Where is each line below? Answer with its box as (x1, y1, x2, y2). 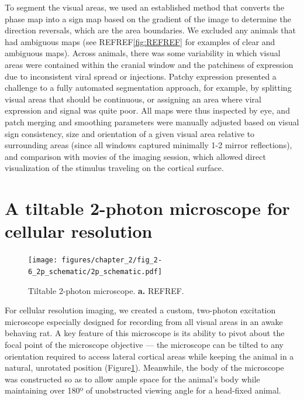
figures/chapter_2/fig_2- (61, 256, 163, 265)
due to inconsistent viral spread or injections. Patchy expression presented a (5, 70, 277, 82)
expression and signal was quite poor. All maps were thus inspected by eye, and (5, 104, 290, 117)
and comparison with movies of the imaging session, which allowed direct (5, 150, 266, 162)
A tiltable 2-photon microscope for (5, 196, 290, 220)
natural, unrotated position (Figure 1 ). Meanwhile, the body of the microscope (5, 361, 284, 374)
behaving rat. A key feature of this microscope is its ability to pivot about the (5, 327, 285, 339)
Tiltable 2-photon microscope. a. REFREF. (28, 284, 184, 296)
